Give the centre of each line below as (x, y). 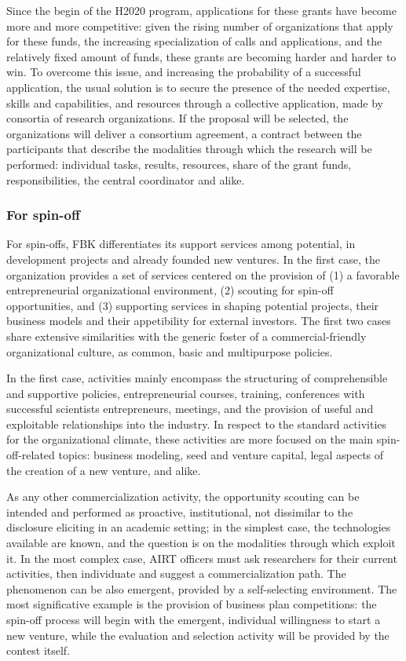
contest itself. (38, 650)
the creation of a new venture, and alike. (104, 470)
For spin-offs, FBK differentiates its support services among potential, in (181, 244)
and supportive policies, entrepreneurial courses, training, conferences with (186, 393)
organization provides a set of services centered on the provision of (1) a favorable (203, 274)
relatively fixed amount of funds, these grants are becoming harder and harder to (201, 56)
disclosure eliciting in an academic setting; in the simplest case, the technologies (199, 527)
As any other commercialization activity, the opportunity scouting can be (183, 497)
